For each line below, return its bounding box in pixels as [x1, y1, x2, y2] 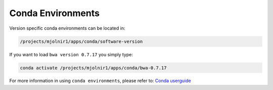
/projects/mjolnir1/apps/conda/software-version [20, 38, 143, 44]
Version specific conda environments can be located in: [9, 25, 125, 31]
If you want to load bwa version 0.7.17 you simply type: [9, 51, 133, 57]
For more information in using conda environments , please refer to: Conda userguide [9, 78, 192, 84]
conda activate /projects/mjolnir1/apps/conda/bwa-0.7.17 [20, 65, 167, 70]
